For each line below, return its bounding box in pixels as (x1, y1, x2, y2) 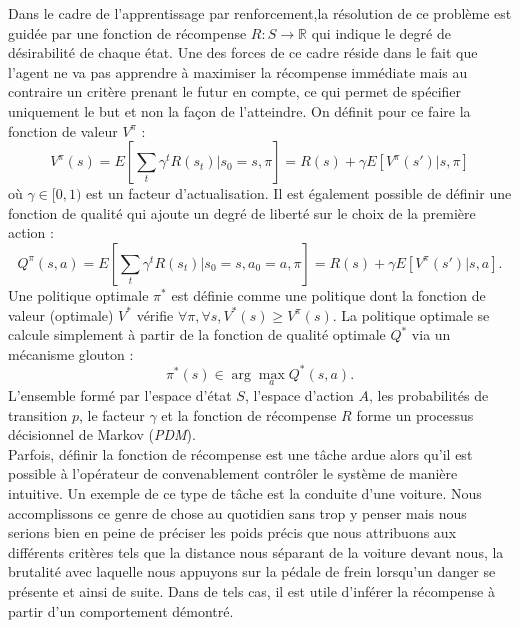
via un (411, 324, 451, 345)
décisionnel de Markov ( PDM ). (8, 424, 196, 445)
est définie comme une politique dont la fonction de (171, 284, 486, 305)
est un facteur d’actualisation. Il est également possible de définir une (86, 183, 512, 204)
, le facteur (78, 404, 145, 425)
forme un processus (356, 404, 474, 425)
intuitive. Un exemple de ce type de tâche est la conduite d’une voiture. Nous (8, 483, 482, 503)
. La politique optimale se (332, 304, 490, 325)
